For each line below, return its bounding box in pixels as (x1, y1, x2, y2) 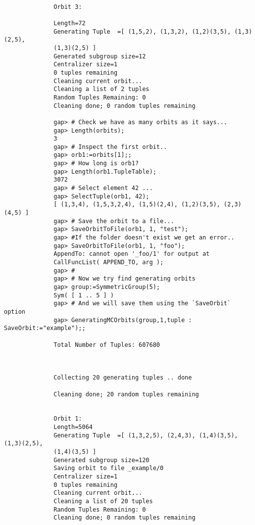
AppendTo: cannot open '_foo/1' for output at (53, 250, 210, 258)
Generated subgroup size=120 (53, 456, 150, 464)
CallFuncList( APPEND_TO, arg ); (53, 259, 164, 266)
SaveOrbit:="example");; (4, 325, 86, 332)
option (4, 308, 25, 315)
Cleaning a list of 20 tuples (53, 498, 153, 505)
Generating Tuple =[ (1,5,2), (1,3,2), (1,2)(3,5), (53, 28, 231, 35)
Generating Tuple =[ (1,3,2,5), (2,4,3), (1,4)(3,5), (53, 431, 238, 439)
